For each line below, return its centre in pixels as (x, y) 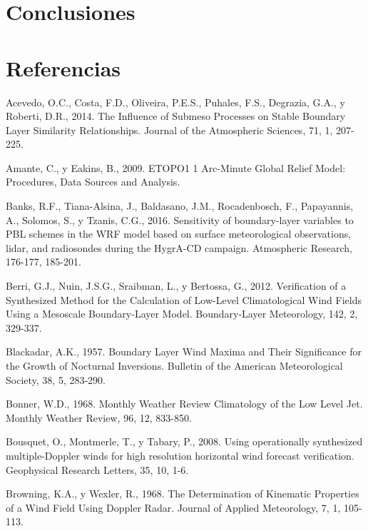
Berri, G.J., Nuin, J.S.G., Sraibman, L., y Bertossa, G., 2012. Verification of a (176, 286)
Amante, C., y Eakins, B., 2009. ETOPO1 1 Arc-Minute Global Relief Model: (176, 167)
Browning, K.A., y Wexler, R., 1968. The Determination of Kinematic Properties (183, 494)
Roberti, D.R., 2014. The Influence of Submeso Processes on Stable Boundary (176, 116)
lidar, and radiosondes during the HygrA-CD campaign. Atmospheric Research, (179, 247)
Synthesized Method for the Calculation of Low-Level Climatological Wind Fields (184, 299)
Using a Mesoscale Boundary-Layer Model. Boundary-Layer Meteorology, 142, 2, (182, 314)
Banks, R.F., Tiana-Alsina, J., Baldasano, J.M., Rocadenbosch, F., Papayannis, (180, 206)
